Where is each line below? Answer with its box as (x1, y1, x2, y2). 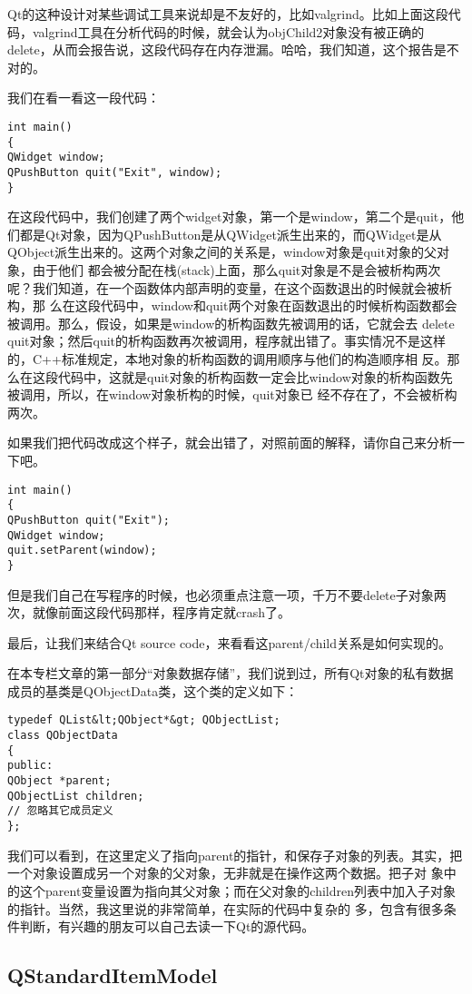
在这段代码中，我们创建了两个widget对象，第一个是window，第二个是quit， (7, 207, 452, 226)
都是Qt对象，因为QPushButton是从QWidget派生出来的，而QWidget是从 (19, 224, 442, 243)
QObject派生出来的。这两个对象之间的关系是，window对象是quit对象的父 (7, 242, 437, 261)
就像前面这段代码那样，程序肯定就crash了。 (32, 603, 291, 622)
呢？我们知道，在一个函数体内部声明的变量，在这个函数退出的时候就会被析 (7, 278, 452, 297)
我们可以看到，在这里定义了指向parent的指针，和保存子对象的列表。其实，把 (7, 845, 463, 864)
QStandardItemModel (7, 961, 218, 989)
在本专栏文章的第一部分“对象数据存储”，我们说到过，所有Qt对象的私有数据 (7, 664, 454, 683)
